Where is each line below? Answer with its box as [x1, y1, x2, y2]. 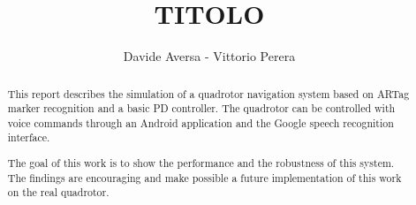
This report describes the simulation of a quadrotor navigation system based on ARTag [7, 86, 410, 101]
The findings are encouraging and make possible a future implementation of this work [7, 170, 402, 185]
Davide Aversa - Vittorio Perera [123, 47, 296, 65]
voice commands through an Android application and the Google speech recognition [7, 115, 394, 130]
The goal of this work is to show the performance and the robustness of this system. [7, 156, 395, 171]
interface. [7, 130, 50, 145]
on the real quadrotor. [7, 185, 110, 200]
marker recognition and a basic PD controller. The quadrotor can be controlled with [7, 101, 396, 116]
